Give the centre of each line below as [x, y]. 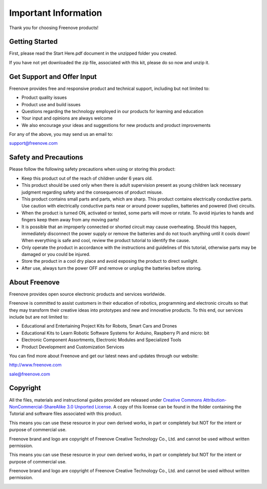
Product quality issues [44, 98]
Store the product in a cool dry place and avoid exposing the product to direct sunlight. [110, 261]
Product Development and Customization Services [73, 347]
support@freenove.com [33, 143]
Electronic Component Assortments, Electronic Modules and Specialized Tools [101, 340]
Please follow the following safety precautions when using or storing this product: [92, 169]
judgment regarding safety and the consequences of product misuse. [92, 192]
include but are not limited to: [39, 317]
